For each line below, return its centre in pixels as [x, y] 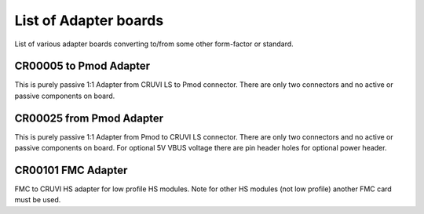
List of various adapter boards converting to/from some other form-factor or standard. [154, 44]
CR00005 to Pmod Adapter [82, 66]
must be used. [38, 200]
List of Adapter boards [89, 20]
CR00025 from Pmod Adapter [89, 118]
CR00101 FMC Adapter [71, 170]
